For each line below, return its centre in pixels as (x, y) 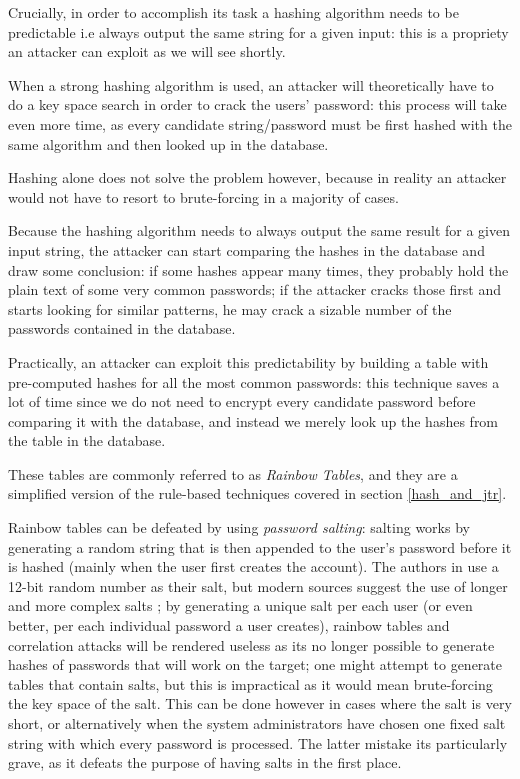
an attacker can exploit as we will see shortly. (147, 51)
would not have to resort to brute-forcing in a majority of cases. (203, 196)
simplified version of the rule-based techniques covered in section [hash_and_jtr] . (257, 493)
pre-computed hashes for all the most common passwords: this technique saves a (254, 381)
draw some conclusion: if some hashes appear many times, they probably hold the (258, 269)
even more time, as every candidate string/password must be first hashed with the (260, 123)
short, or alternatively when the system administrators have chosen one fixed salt (257, 723)
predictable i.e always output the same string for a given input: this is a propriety (258, 31)
